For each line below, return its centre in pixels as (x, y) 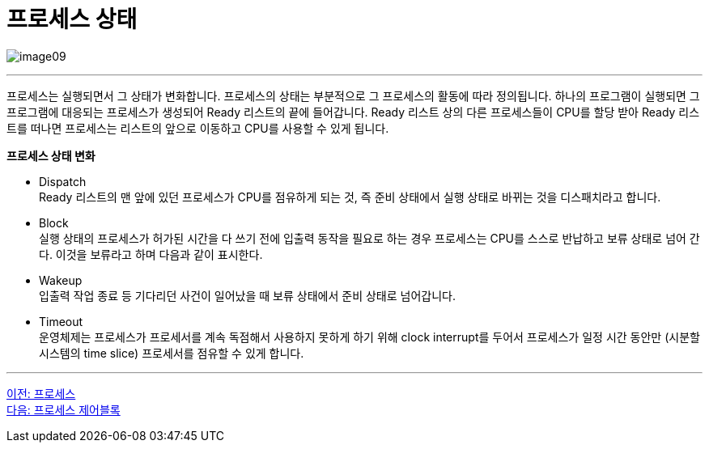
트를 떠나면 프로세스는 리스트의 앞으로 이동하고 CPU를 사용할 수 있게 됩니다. (198, 128)
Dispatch (63, 181)
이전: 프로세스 (41, 393)
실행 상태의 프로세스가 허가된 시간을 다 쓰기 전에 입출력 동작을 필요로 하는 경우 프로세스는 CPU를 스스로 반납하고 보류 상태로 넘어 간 (369, 238)
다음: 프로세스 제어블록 (64, 409)
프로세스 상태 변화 (51, 155)
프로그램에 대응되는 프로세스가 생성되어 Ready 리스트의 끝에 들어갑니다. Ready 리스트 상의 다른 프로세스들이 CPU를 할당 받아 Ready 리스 (353, 112)
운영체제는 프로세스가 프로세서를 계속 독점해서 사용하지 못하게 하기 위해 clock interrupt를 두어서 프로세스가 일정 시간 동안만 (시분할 (369, 337)
